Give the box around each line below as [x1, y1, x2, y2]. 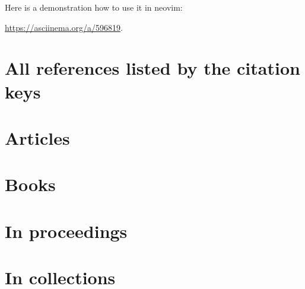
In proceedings [5, 218, 128, 243]
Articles [5, 125, 70, 150]
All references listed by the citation [5, 56, 300, 80]
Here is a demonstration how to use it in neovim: [5, 1, 183, 13]
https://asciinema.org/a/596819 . [5, 21, 123, 33]
